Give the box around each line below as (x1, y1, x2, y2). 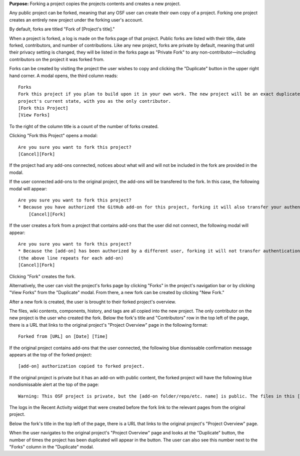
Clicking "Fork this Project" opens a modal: (9, 133, 98, 139)
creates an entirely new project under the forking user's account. (9, 17, 143, 23)
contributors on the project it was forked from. (9, 56, 105, 62)
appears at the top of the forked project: (9, 352, 92, 358)
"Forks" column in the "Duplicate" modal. (9, 443, 94, 449)
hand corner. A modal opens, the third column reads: (9, 73, 118, 79)
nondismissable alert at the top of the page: (9, 381, 99, 388)
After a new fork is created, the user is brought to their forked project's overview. (9, 299, 176, 305)
